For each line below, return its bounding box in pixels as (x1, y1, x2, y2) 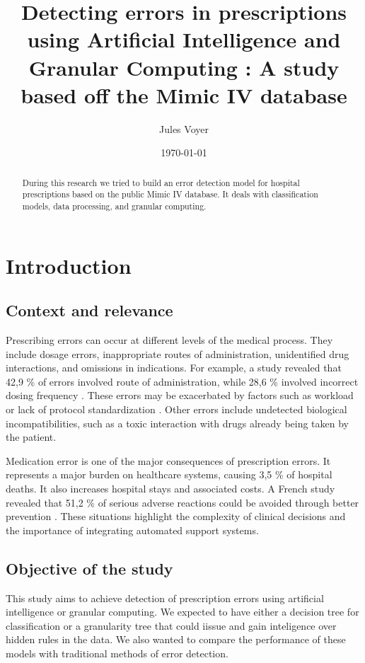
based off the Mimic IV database (21, 80, 347, 109)
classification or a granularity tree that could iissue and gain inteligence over (6, 618, 337, 633)
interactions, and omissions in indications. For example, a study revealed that (6, 360, 342, 375)
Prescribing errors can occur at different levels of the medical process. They (6, 333, 333, 347)
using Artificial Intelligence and (27, 25, 341, 54)
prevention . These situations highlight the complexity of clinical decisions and (6, 509, 346, 524)
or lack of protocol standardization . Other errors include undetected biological (6, 402, 347, 416)
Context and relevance (6, 299, 173, 321)
